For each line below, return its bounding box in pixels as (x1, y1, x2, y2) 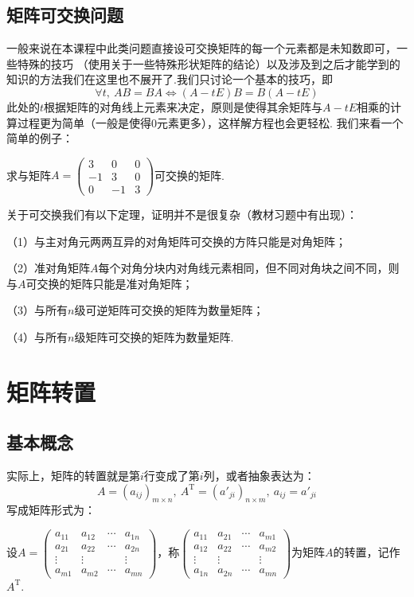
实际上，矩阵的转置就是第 (6, 467, 140, 484)
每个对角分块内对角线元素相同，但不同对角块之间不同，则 (98, 259, 400, 276)
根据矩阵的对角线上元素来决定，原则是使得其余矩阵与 (44, 98, 323, 115)
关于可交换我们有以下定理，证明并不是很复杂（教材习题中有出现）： (6, 205, 357, 222)
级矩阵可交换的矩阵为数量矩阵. (74, 328, 234, 345)
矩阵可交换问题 (6, 2, 123, 27)
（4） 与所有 (6, 328, 68, 345)
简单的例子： (6, 130, 73, 146)
